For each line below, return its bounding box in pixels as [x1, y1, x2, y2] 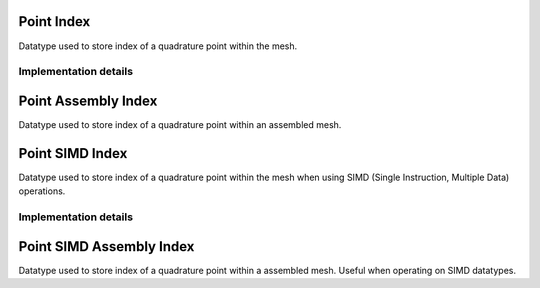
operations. [18, 185, 66, 197]
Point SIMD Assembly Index [18, 238, 195, 255]
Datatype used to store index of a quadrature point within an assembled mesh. [18, 118, 342, 130]
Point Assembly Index [18, 92, 158, 109]
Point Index [18, 13, 91, 30]
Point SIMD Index [18, 145, 128, 162]
